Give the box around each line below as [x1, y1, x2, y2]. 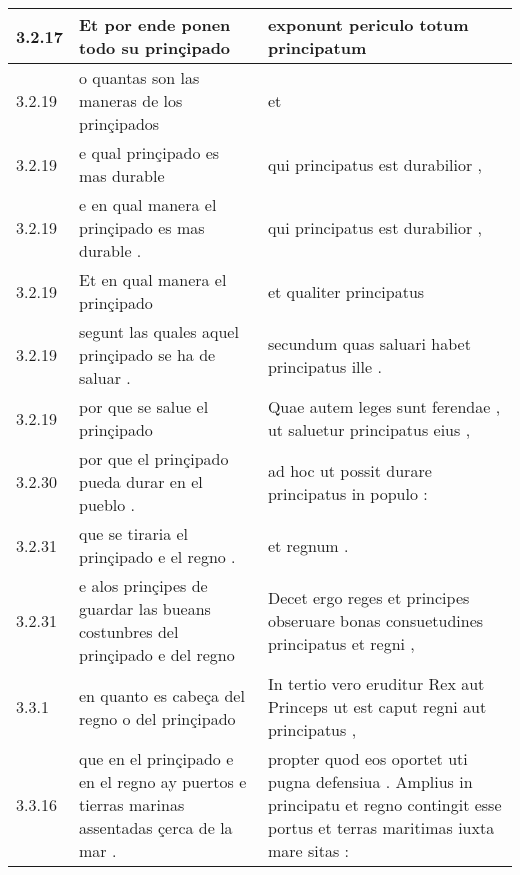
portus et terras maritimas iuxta [267, 816, 495, 839]
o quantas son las [79, 66, 200, 89]
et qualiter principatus [267, 279, 425, 303]
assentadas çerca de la [79, 816, 233, 839]
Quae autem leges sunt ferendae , [267, 395, 501, 418]
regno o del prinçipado [79, 706, 236, 730]
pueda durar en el [79, 470, 203, 493]
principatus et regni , [267, 631, 415, 655]
